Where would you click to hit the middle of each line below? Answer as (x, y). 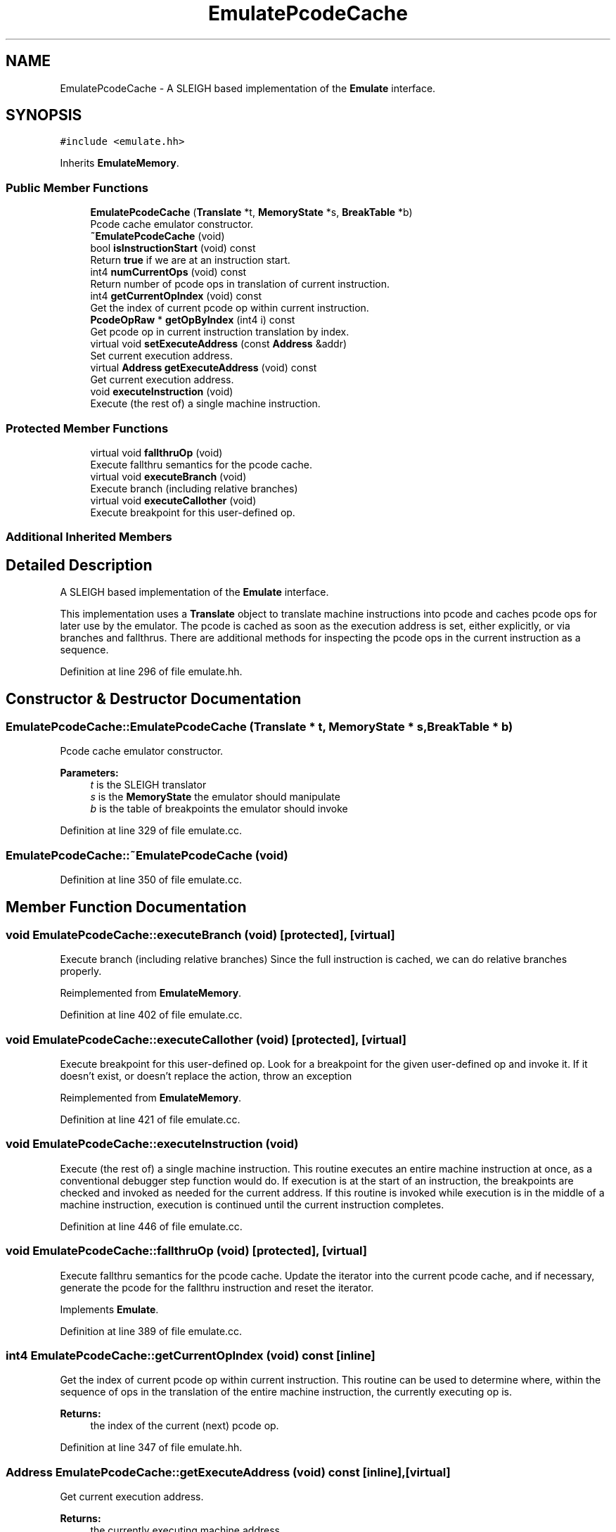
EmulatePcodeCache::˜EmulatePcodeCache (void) (147, 855)
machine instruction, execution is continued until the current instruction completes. (252, 1204)
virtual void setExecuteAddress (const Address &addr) (219, 344)
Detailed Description (79, 565)
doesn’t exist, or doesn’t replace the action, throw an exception (206, 1076)
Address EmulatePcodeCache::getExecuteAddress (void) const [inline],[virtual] (228, 1472)
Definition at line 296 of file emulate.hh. (151, 672)
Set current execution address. (162, 356)
